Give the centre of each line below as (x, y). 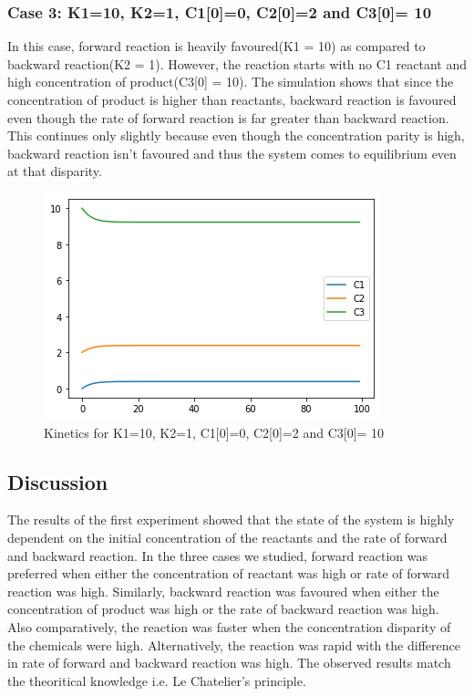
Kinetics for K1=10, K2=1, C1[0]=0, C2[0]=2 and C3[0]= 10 (214, 432)
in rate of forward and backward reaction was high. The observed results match (229, 663)
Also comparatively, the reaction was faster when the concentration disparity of (229, 626)
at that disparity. (55, 171)
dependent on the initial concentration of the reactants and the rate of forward (227, 537)
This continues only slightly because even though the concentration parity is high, (236, 135)
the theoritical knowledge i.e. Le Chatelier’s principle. (157, 680)
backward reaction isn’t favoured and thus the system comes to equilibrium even (232, 153)
